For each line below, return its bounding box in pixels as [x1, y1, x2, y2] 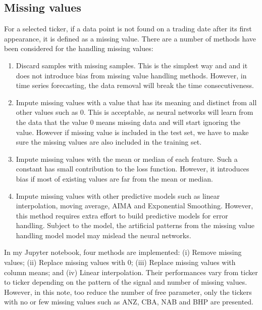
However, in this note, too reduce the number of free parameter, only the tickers [4, 286, 252, 297]
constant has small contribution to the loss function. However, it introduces [16, 163, 249, 174]
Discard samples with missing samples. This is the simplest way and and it [16, 60, 248, 70]
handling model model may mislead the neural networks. [16, 230, 191, 240]
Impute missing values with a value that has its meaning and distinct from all [16, 97, 257, 107]
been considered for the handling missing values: [4, 43, 153, 54]
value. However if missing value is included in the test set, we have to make [16, 126, 249, 137]
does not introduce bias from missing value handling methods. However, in [16, 70, 247, 80]
